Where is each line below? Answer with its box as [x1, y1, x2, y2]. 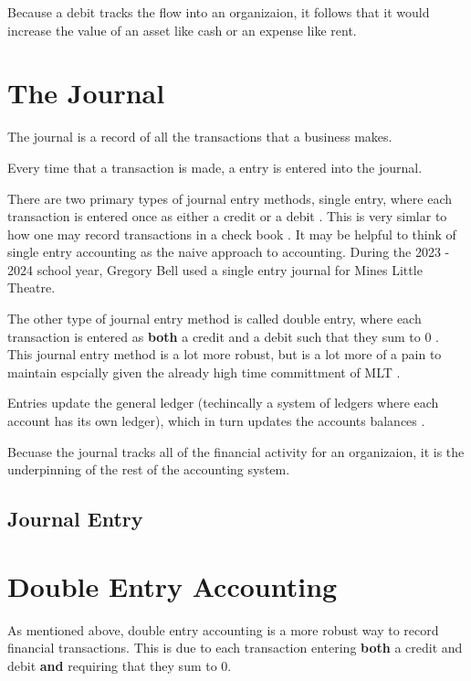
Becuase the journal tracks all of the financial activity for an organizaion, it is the [7, 442, 465, 461]
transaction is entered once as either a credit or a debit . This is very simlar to [7, 207, 447, 226]
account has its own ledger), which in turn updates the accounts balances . [7, 411, 425, 431]
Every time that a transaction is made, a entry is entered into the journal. [7, 157, 423, 176]
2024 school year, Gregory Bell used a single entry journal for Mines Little [7, 260, 423, 279]
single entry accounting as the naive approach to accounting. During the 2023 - [7, 242, 450, 261]
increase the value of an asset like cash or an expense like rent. [7, 20, 357, 39]
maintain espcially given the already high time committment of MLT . [7, 362, 401, 381]
